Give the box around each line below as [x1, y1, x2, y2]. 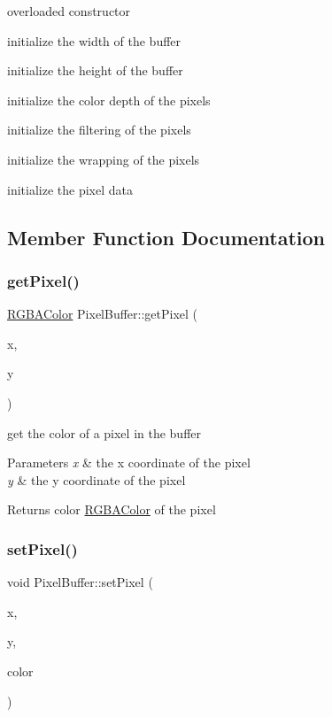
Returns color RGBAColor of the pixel [7, 500, 216, 519]
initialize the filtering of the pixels [7, 120, 191, 139]
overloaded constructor [7, 2, 131, 19]
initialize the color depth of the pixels [7, 90, 211, 109]
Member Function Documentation [7, 223, 326, 251]
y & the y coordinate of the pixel [7, 470, 186, 489]
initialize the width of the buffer [7, 31, 181, 50]
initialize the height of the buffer [7, 61, 183, 80]
